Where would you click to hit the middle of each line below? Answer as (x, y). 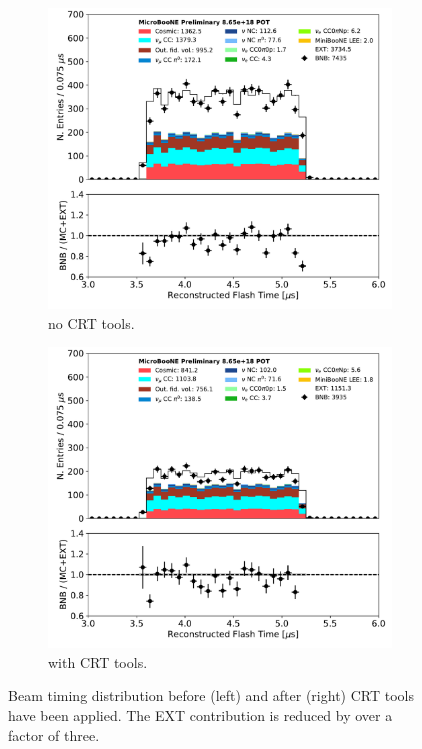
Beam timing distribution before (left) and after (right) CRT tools (211, 695)
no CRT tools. (91, 322)
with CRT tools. (98, 661)
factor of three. (54, 734)
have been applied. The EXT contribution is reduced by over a (200, 714)
